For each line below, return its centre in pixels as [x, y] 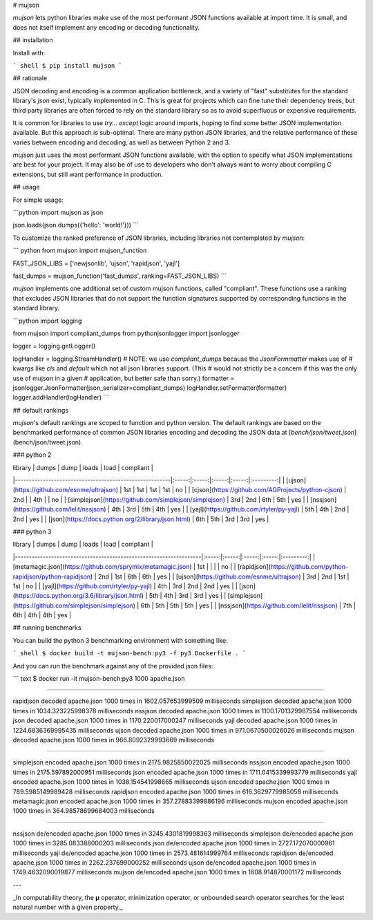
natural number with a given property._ [68, 907]
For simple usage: [38, 200]
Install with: [29, 53]
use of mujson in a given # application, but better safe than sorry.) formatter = [124, 378]
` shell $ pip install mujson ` [67, 65]
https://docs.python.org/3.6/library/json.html [78, 596]
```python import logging [47, 321]
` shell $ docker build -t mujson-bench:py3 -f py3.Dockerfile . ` [130, 654]
